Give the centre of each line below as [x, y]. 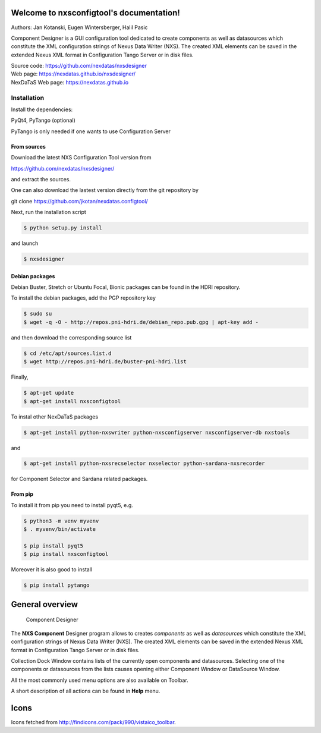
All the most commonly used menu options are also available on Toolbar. [100, 680]
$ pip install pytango [56, 585]
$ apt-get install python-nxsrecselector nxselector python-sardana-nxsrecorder [144, 463]
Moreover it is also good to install [51, 570]
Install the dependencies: [42, 109]
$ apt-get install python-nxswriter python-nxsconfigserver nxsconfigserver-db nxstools [157, 432]
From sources [28, 146]
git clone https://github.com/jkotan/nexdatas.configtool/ [79, 201]
